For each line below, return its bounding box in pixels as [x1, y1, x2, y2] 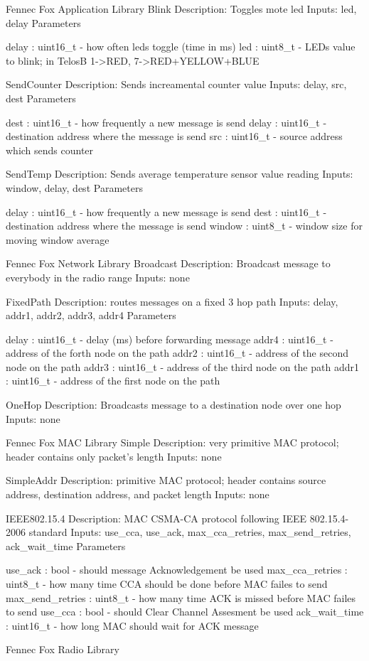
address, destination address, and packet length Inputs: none [6, 487, 269, 502]
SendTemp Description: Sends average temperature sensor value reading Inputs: [6, 166, 353, 181]
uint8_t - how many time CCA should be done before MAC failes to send [6, 576, 328, 591]
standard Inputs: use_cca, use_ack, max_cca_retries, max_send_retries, [28, 525, 351, 539]
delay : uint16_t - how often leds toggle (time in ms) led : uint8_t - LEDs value [6, 39, 355, 54]
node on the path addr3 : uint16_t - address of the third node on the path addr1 [6, 359, 359, 374]
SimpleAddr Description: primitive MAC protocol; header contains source [6, 473, 326, 488]
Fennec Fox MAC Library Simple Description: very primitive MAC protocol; [6, 435, 339, 450]
